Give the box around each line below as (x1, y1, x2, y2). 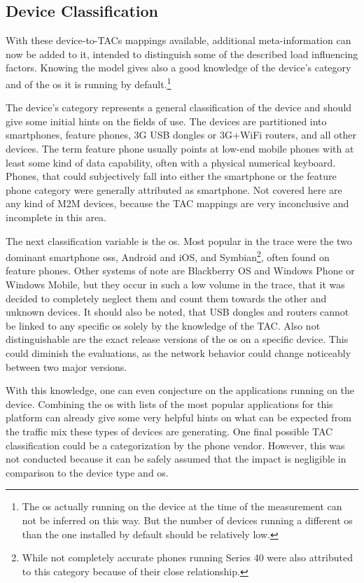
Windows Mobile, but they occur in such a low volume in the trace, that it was (6, 277, 345, 292)
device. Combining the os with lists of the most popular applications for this (6, 396, 333, 411)
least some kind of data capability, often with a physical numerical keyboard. (6, 155, 336, 169)
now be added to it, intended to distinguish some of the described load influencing (6, 46, 358, 61)
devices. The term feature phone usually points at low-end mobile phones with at (6, 141, 354, 156)
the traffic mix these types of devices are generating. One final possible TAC (6, 423, 333, 438)
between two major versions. (6, 359, 127, 374)
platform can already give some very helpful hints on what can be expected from (6, 410, 351, 425)
